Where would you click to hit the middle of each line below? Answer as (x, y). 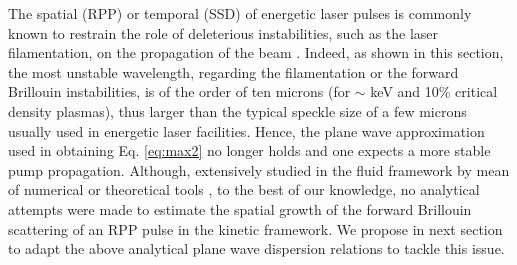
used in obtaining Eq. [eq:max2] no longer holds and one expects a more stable (249, 150)
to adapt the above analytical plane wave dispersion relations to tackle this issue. (256, 248)
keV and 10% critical (434, 91)
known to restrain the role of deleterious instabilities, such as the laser (223, 32)
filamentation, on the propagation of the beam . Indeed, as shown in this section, (256, 52)
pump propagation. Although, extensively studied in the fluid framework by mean (259, 169)
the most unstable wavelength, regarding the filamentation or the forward (233, 71)
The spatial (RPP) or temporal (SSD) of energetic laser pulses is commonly (240, 13)
